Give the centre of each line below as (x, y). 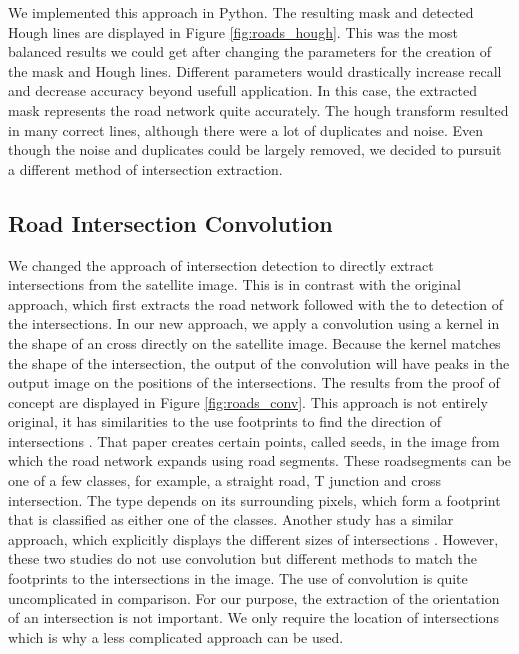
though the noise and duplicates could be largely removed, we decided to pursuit (255, 149)
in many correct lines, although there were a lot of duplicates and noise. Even (246, 129)
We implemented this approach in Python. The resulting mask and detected (241, 12)
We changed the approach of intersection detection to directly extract (221, 264)
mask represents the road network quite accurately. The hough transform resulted (258, 109)
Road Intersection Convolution (170, 222)
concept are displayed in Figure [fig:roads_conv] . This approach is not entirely (248, 401)
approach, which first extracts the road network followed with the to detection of (256, 303)
